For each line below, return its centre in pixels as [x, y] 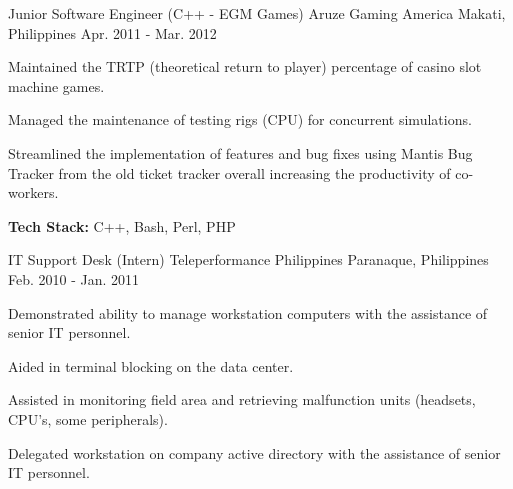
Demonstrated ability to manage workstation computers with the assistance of [248, 312]
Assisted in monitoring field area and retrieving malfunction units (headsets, [242, 399]
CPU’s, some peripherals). [88, 418]
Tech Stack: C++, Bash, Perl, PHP [122, 225]
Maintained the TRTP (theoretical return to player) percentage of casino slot [245, 66]
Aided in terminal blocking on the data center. [151, 365]
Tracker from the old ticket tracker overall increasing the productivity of [229, 172]
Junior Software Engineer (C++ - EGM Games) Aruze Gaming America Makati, [257, 13]
